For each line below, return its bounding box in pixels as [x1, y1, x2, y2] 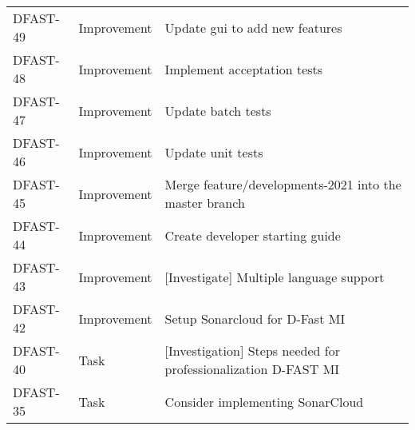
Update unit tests [164, 142, 263, 161]
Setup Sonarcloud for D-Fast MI [164, 309, 346, 328]
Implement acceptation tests [164, 59, 323, 78]
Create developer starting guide [164, 225, 341, 245]
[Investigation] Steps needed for [164, 341, 340, 360]
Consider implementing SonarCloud [164, 392, 364, 411]
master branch [164, 193, 245, 212]
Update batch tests [164, 101, 271, 120]
